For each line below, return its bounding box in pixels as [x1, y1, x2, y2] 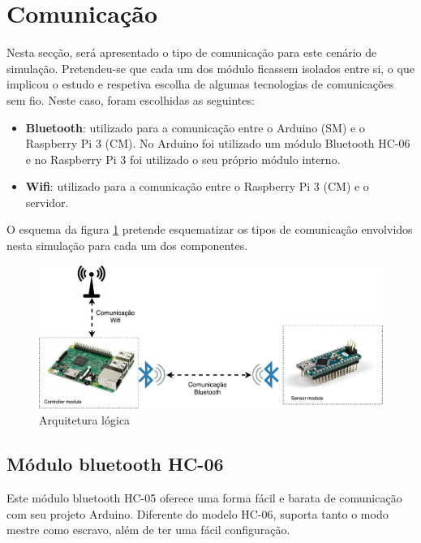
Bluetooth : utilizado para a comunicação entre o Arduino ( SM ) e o [25, 119, 365, 136]
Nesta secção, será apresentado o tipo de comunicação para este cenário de [6, 44, 377, 61]
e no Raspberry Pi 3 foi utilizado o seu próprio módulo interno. [25, 150, 341, 167]
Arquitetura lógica [39, 412, 131, 429]
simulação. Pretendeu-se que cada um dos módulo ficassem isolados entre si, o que [6, 59, 415, 76]
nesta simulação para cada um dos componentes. [6, 237, 248, 254]
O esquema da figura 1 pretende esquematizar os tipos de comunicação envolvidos [6, 221, 413, 238]
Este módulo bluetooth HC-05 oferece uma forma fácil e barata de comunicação [6, 489, 402, 506]
